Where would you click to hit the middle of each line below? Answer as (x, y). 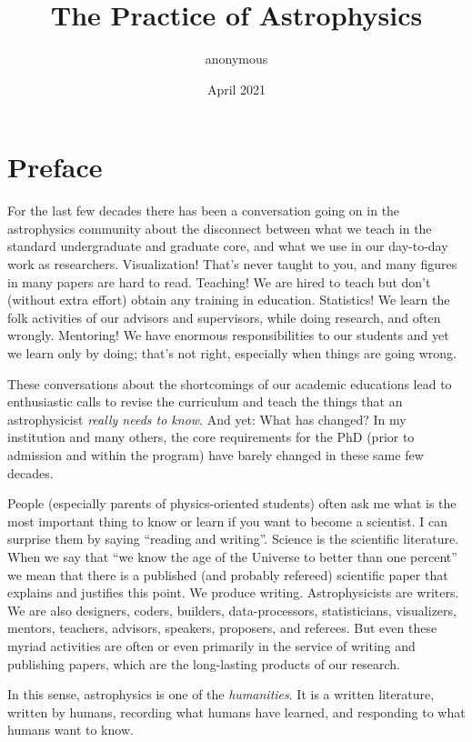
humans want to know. (70, 730)
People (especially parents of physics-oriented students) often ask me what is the (232, 503)
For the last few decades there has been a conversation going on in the (204, 211)
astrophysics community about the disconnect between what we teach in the (220, 228)
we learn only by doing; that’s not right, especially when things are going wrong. (232, 353)
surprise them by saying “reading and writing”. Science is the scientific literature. (233, 539)
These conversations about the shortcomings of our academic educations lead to (230, 383)
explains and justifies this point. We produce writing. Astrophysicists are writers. (233, 592)
